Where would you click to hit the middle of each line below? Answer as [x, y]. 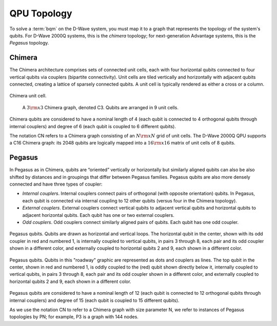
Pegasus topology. [29, 43]
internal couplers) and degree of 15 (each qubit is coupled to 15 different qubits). [94, 300]
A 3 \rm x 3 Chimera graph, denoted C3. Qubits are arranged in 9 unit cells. [101, 107]
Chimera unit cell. [28, 96]
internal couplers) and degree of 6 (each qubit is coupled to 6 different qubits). [93, 126]
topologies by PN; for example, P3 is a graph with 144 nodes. [74, 317]
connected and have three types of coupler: [56, 184]
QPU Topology [41, 13]
